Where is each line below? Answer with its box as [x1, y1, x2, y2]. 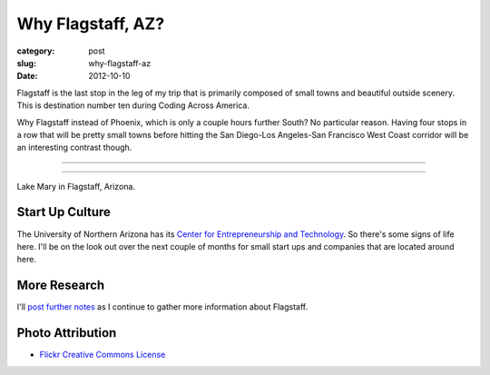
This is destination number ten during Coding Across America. [16, 100, 250, 111]
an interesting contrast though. [16, 142, 132, 153]
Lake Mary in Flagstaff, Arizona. [16, 181, 136, 192]
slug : [16, 57, 36, 68]
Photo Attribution [16, 325, 117, 340]
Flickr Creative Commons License [39, 350, 166, 360]
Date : [16, 71, 38, 82]
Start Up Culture [16, 204, 111, 220]
